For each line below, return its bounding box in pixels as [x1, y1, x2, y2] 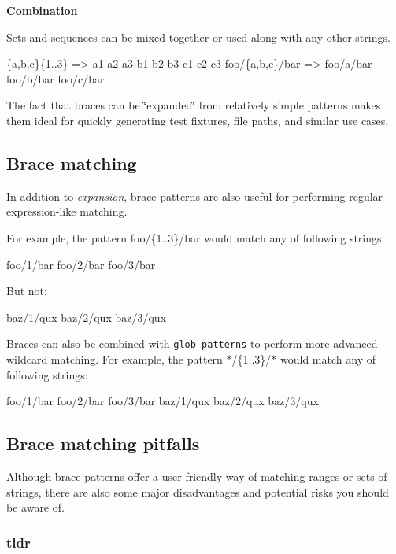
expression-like [6, 203, 76, 220]
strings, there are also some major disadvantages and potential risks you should [6, 483, 389, 500]
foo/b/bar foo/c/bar [6, 70, 105, 87]
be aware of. [6, 499, 65, 515]
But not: [6, 283, 47, 299]
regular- [349, 187, 387, 204]
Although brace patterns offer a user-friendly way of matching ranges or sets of [6, 467, 387, 484]
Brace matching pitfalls [6, 431, 200, 456]
